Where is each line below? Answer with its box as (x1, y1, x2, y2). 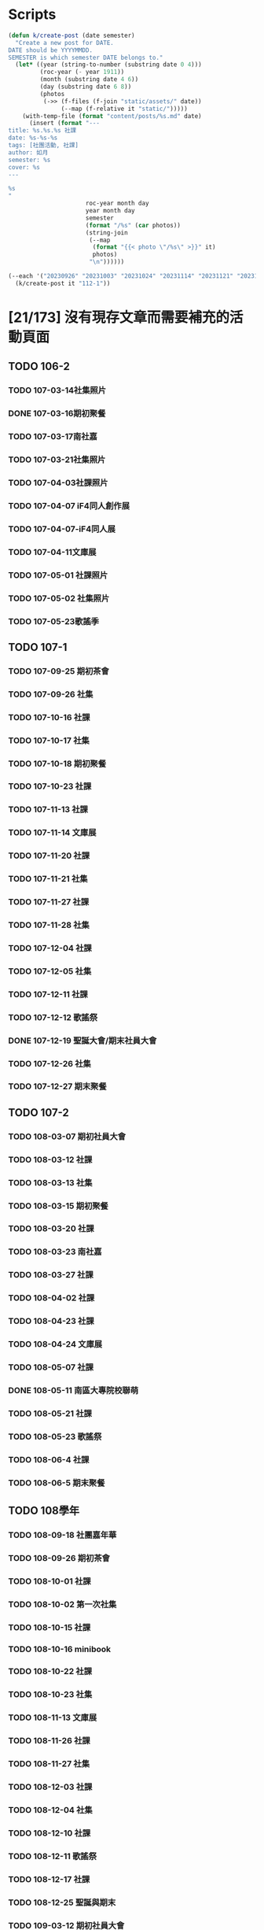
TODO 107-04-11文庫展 (8, 546, 97, 557)
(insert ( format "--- (28, 120, 101, 128)
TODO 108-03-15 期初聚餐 (8, 1200, 108, 1211)
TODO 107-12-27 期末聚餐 (8, 1081, 108, 1092)
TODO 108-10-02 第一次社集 (8, 1599, 117, 1610)
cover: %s (8, 163, 41, 171)
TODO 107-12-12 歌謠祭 (8, 1011, 98, 1022)
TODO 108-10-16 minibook (8, 1643, 112, 1655)
